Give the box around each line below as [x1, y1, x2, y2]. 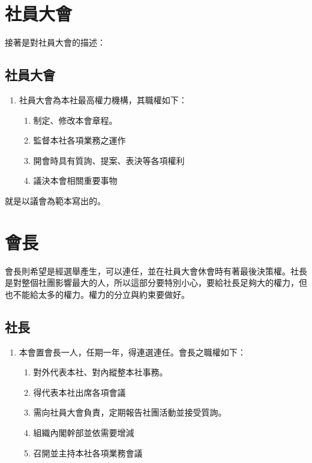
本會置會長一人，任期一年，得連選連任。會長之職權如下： [19, 345, 246, 358]
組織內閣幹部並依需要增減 [33, 426, 134, 438]
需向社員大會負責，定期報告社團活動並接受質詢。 [33, 406, 227, 419]
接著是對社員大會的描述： [5, 36, 106, 49]
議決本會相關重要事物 [33, 174, 118, 187]
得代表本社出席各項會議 [33, 386, 126, 398]
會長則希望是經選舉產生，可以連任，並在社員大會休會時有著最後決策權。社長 [5, 264, 307, 277]
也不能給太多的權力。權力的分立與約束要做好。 [5, 288, 190, 300]
